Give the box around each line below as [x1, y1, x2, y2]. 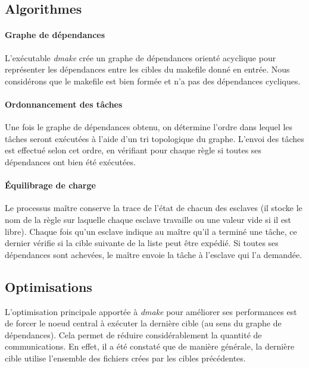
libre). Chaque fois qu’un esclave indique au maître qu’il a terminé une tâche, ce [5, 225, 297, 237]
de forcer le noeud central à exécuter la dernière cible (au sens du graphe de [5, 317, 282, 329]
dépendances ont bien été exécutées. [5, 155, 136, 168]
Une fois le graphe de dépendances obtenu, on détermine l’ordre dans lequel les [5, 121, 293, 133]
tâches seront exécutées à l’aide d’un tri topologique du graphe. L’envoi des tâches [5, 132, 304, 144]
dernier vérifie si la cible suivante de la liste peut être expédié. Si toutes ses [5, 237, 279, 249]
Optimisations [5, 277, 92, 295]
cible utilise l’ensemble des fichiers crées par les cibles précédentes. [5, 351, 246, 364]
